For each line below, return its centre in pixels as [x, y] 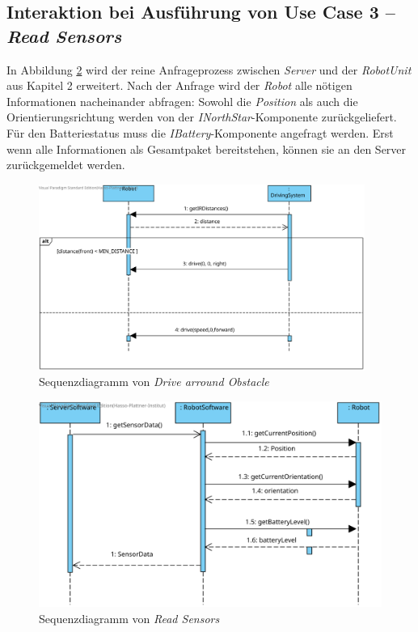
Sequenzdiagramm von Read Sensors [129, 618]
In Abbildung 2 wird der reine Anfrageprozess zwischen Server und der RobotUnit [209, 69]
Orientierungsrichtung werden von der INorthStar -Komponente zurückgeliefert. [202, 117]
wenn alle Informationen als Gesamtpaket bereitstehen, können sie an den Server [207, 148]
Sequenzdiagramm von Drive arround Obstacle [154, 382]
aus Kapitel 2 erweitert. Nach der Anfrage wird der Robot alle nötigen [179, 85]
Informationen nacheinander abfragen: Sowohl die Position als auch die [182, 101]
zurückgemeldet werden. [66, 165]
